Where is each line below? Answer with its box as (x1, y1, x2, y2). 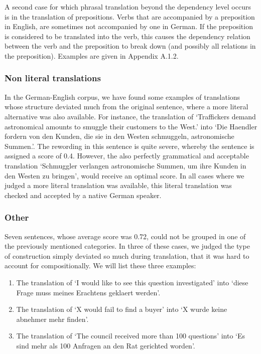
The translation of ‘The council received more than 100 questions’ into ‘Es (16, 330, 245, 341)
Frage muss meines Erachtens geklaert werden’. (16, 287, 161, 297)
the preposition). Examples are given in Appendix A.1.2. (5, 50, 179, 61)
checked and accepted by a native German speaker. (5, 190, 162, 200)
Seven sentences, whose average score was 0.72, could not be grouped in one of (5, 231, 246, 241)
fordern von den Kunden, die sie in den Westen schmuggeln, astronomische (5, 131, 234, 141)
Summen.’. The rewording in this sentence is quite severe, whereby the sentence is (5, 140, 254, 151)
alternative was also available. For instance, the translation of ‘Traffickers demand (5, 111, 256, 121)
